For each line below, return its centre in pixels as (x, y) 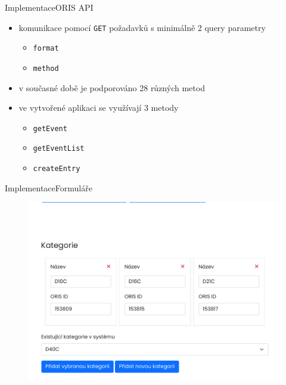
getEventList (59, 149)
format (46, 49)
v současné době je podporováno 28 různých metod (112, 87)
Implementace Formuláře (49, 187)
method (46, 68)
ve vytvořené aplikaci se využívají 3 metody (99, 108)
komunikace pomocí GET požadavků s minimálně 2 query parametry (142, 27)
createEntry (57, 169)
